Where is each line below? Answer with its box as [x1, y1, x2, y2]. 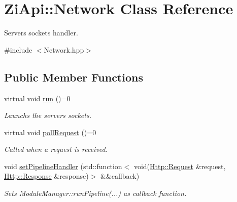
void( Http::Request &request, [133, 160, 226, 171]
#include [4, 44, 32, 55]
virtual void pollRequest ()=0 [4, 127, 96, 137]
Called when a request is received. [4, 144, 108, 154]
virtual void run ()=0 [4, 93, 71, 103]
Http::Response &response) [4, 171, 89, 181]
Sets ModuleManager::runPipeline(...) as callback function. [4, 188, 187, 198]
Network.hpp [44, 44, 84, 55]
